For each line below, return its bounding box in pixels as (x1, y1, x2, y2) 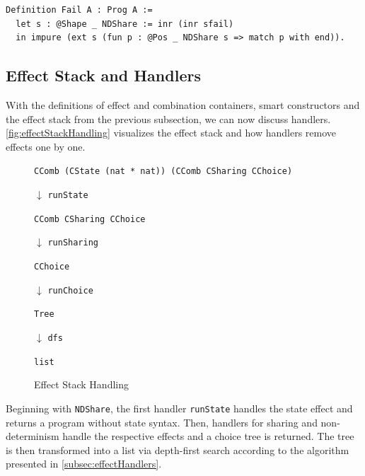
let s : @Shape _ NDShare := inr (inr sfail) (16, 18, 234, 29)
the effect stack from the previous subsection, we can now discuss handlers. (6, 111, 331, 126)
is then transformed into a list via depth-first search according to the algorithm (6, 442, 349, 457)
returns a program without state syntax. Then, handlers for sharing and (6, 414, 318, 429)
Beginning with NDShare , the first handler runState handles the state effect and (6, 400, 353, 415)
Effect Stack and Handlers (6, 64, 201, 86)
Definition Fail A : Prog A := (6, 5, 153, 15)
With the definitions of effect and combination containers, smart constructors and (6, 97, 360, 112)
